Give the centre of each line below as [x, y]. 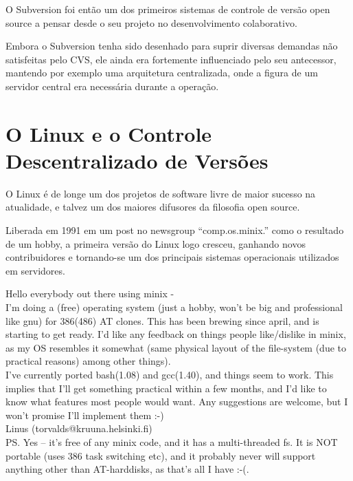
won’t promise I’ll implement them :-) [85, 415]
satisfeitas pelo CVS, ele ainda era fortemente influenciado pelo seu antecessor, [171, 59]
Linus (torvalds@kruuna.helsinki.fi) [79, 428]
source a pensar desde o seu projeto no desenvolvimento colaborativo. [151, 22]
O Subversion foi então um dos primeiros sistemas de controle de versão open [168, 9]
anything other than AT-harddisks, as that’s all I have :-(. [127, 469]
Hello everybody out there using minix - [90, 293]
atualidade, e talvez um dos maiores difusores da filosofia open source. [153, 207]
